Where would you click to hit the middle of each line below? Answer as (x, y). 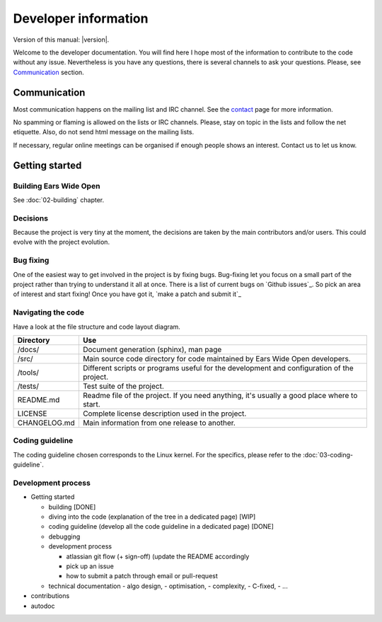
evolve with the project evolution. (61, 242)
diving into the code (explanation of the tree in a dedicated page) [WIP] (152, 517)
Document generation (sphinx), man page (152, 349)
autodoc (43, 606)
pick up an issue (90, 566)
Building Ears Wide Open (57, 186)
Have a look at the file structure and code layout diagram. (97, 327)
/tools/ (28, 372)
